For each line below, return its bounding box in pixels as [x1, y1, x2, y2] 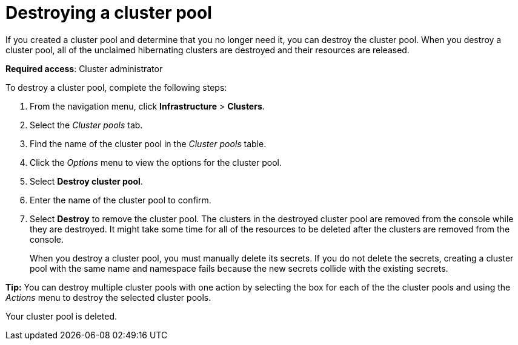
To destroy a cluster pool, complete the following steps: [5, 82, 227, 93]
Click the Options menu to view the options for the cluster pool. [30, 157, 282, 168]
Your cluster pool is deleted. [5, 310, 118, 321]
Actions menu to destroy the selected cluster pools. [5, 292, 211, 303]
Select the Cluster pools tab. [30, 119, 143, 130]
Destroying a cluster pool [5, 2, 212, 23]
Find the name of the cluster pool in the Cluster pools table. [30, 138, 267, 149]
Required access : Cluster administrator [5, 63, 163, 74]
